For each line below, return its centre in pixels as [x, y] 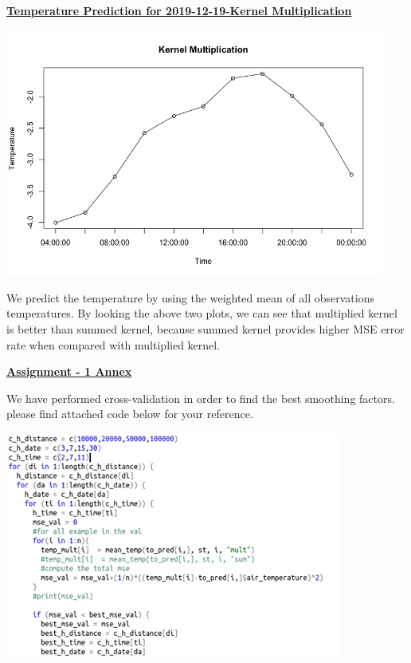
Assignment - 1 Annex [69, 371]
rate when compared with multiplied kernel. [114, 344]
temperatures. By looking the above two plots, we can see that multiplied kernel [202, 313]
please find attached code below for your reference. [130, 414]
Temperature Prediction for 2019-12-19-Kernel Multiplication [179, 10]
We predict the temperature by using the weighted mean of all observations [190, 297]
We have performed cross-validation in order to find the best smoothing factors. [201, 398]
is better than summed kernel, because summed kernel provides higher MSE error [205, 328]
